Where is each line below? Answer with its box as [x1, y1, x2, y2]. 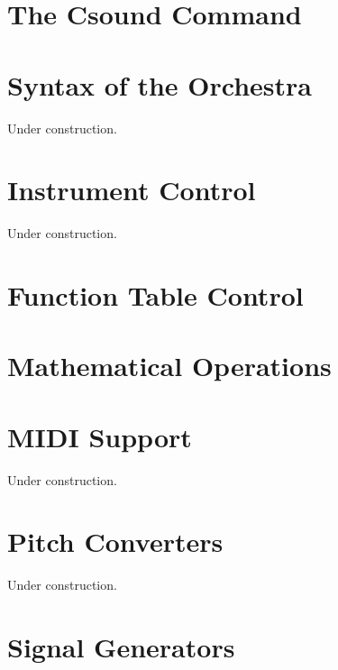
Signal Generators [7, 629, 235, 665]
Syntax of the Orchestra [7, 66, 312, 103]
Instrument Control [7, 171, 256, 208]
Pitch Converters [7, 523, 224, 560]
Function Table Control [7, 277, 304, 313]
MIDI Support [7, 418, 192, 454]
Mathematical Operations [7, 347, 332, 384]
